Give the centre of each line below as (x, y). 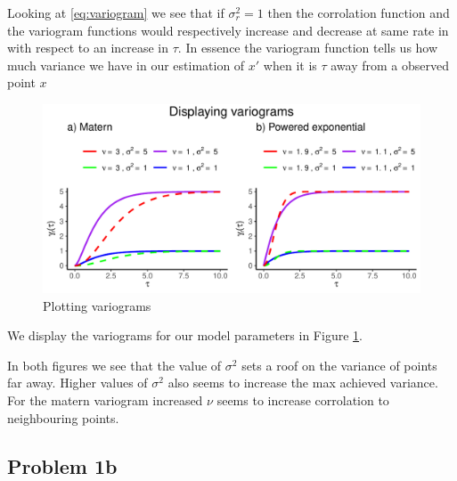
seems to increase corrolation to (303, 399)
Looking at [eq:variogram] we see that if (116, 12)
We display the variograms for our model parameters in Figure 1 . (185, 335)
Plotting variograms (97, 305)
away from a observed (390, 65)
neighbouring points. (63, 417)
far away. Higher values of (78, 383)
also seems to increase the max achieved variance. (303, 383)
